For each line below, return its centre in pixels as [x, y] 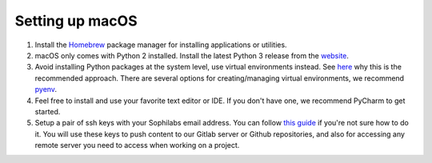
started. [48, 111]
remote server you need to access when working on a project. [137, 145]
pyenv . [46, 89]
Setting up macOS [76, 21]
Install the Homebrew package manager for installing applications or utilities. [161, 45]
